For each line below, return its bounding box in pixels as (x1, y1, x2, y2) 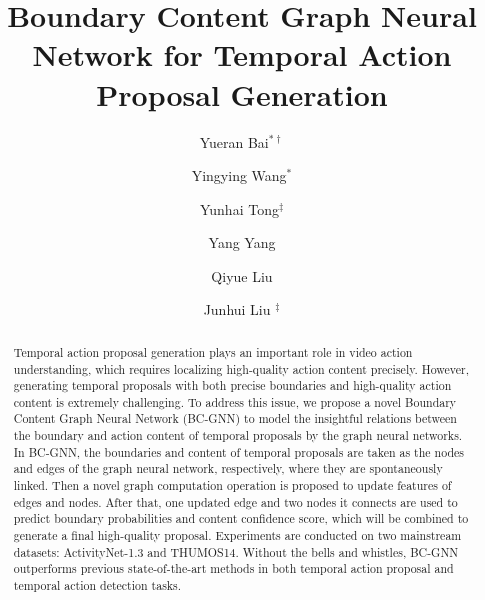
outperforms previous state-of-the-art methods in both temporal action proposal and (13, 560, 454, 577)
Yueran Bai (199, 131, 269, 152)
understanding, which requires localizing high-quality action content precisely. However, (13, 360, 470, 377)
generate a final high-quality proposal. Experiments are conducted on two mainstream (13, 527, 462, 544)
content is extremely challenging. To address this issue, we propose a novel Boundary (13, 393, 457, 410)
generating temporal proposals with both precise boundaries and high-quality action (13, 377, 452, 394)
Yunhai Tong (199, 198, 279, 219)
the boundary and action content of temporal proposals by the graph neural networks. (13, 427, 463, 444)
